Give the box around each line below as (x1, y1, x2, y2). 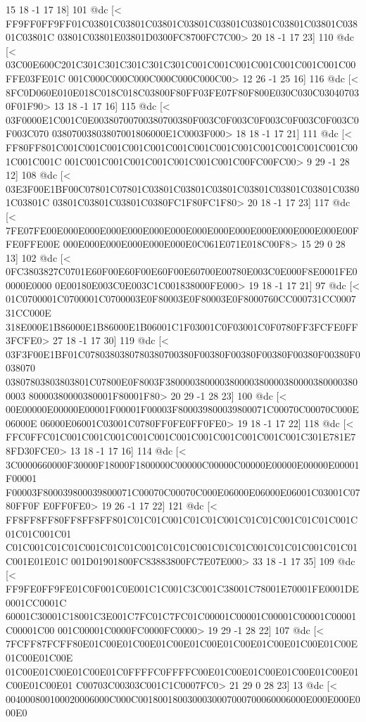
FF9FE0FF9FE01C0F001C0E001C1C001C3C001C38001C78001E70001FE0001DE (6, 581, 359, 595)
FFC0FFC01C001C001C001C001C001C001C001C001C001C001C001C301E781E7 (6, 429, 356, 444)
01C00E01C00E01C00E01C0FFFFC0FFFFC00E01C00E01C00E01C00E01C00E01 (6, 664, 359, 678)
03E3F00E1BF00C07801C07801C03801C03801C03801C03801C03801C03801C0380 (6, 181, 360, 196)
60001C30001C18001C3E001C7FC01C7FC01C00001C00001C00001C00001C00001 (6, 609, 357, 623)
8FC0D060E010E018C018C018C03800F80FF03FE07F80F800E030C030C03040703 (6, 84, 360, 99)
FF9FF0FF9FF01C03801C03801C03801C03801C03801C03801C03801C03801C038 (6, 15, 358, 30)
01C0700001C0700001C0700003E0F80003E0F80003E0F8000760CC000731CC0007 (6, 291, 356, 306)
